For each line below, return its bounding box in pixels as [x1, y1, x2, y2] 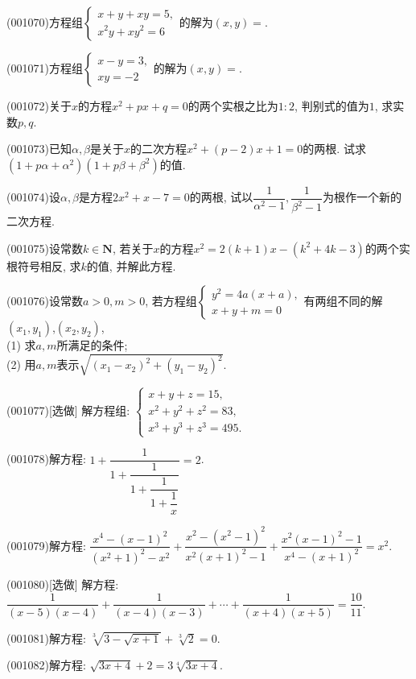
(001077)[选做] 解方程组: [6, 401, 130, 418]
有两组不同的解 [303, 292, 383, 309]
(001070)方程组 [6, 14, 83, 30]
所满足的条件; [56, 337, 128, 354]
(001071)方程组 [6, 60, 83, 76]
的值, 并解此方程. [86, 257, 176, 274]
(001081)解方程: [6, 629, 86, 646]
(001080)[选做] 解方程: [6, 575, 119, 592]
